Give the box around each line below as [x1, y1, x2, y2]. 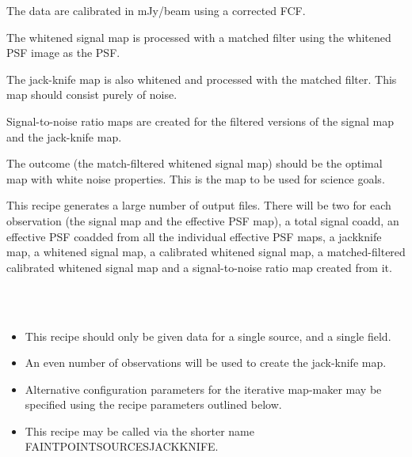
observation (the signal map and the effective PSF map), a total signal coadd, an [6, 212, 399, 228]
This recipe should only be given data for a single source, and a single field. [25, 327, 391, 344]
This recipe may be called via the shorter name [25, 422, 254, 439]
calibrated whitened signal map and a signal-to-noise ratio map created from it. [6, 259, 392, 275]
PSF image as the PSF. [6, 44, 120, 61]
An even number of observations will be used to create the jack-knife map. [25, 354, 387, 371]
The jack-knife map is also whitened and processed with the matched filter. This [6, 70, 397, 87]
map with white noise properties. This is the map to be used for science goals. [6, 170, 385, 187]
